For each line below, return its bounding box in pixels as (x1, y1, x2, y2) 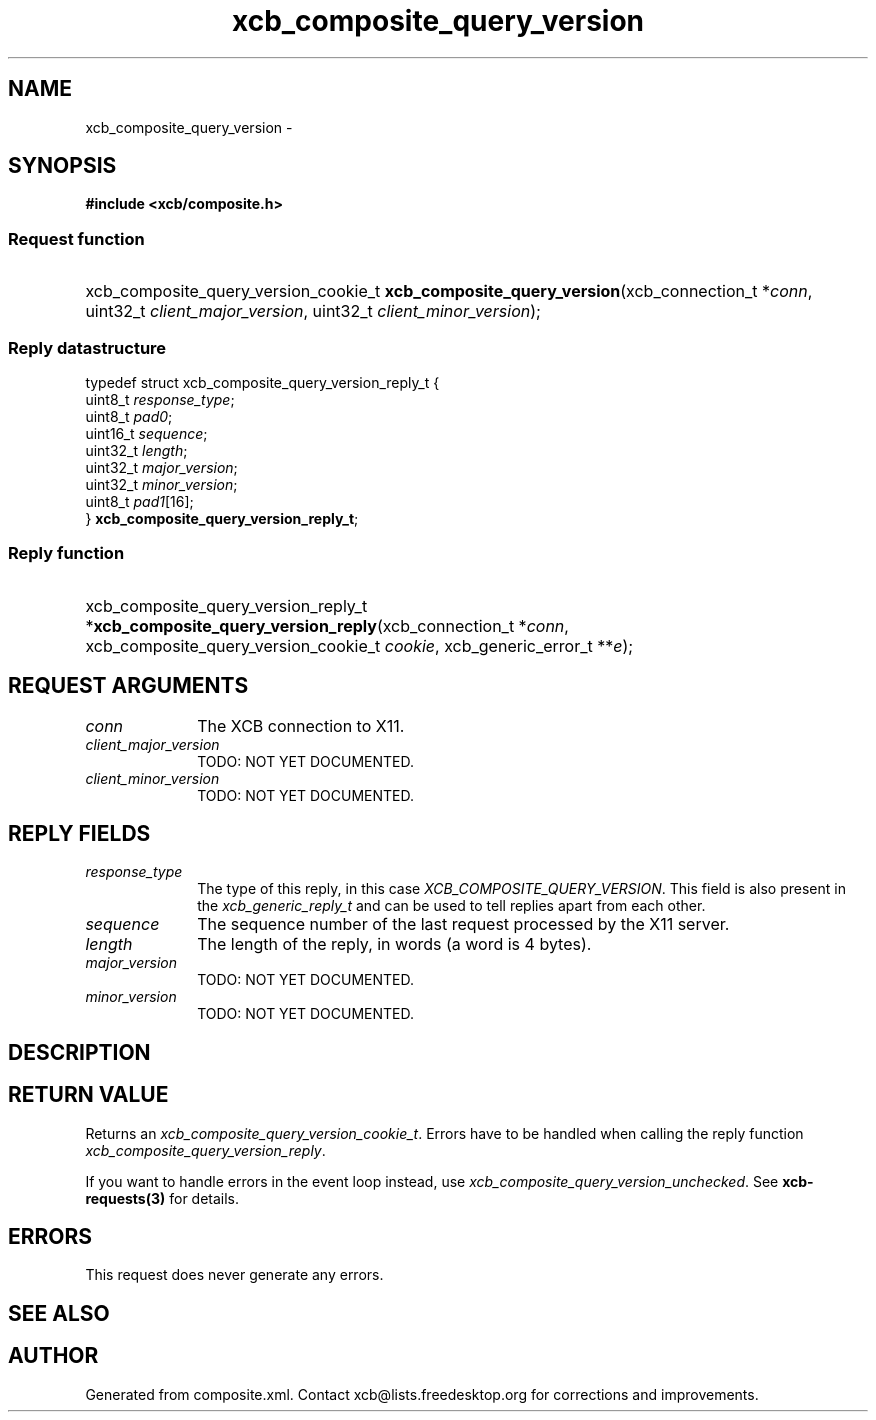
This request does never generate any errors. (85, 1266, 384, 1284)
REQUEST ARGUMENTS (8, 673, 249, 699)
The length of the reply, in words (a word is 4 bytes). (197, 934, 592, 955)
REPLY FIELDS (8, 820, 151, 846)
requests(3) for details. (85, 1189, 240, 1207)
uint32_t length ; (85, 441, 188, 459)
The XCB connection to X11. (197, 715, 405, 736)
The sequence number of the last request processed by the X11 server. (197, 914, 730, 935)
